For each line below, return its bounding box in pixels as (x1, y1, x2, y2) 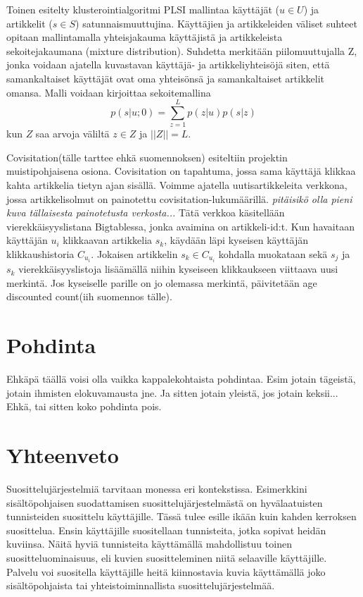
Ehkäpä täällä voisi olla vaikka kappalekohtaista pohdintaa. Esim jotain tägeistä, (6, 371, 356, 386)
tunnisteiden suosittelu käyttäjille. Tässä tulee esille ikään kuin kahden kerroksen (6, 509, 357, 524)
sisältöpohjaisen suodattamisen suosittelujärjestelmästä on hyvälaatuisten (6, 495, 323, 510)
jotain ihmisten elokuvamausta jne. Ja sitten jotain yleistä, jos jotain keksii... (6, 385, 338, 400)
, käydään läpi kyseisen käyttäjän (164, 233, 308, 247)
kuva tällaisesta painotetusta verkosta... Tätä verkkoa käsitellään (6, 205, 285, 220)
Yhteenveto (6, 441, 119, 469)
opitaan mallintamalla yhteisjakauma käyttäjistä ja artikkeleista (6, 30, 283, 44)
